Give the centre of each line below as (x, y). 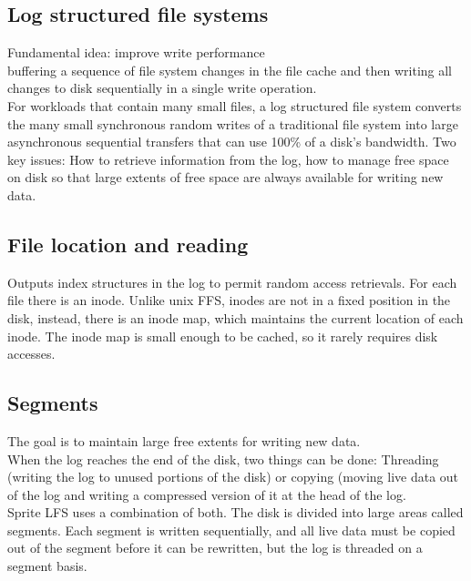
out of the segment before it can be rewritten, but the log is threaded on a (215, 548)
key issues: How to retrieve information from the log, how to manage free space (228, 159)
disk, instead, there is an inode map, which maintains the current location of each (235, 317)
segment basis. (47, 566)
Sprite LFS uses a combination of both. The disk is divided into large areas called (235, 512)
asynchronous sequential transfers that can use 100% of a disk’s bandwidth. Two (232, 142)
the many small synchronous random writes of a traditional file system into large (233, 123)
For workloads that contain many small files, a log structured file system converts (235, 105)
